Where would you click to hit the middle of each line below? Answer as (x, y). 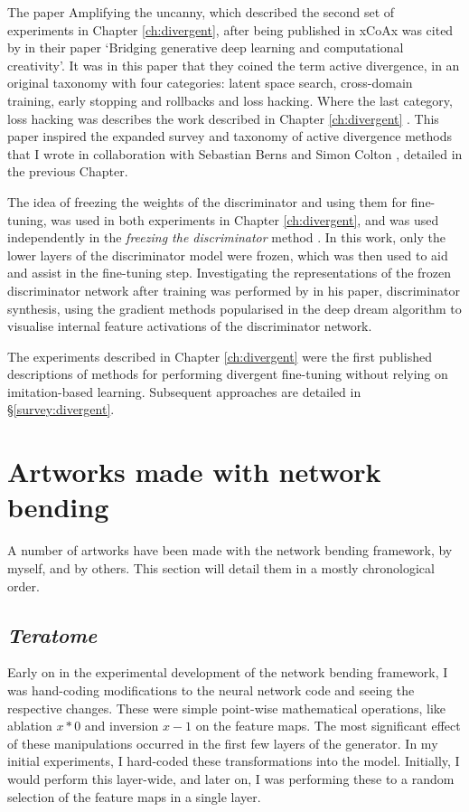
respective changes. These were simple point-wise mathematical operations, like (227, 708)
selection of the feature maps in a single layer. (134, 796)
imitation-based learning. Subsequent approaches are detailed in (184, 391)
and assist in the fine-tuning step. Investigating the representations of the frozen (230, 273)
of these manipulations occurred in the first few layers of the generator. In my (223, 743)
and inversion (122, 726)
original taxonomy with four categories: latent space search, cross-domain (210, 83)
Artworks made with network (194, 472)
